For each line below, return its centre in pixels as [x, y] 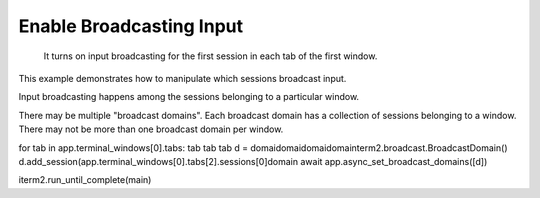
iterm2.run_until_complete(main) [85, 180]
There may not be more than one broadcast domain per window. [151, 129]
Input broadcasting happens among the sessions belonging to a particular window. [189, 97]
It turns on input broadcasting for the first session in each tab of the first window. [210, 56]
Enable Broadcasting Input [131, 26]
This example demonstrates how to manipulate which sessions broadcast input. [182, 78]
